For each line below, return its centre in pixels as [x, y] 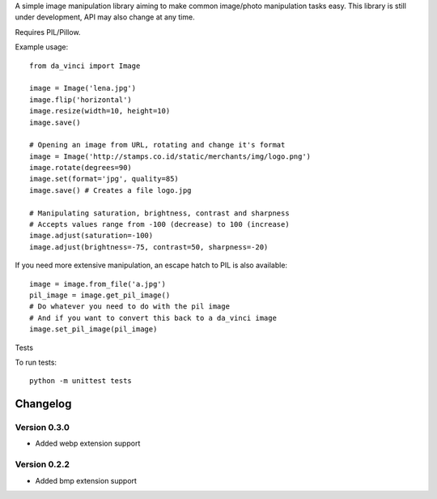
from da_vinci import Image [85, 66]
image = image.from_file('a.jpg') [98, 284]
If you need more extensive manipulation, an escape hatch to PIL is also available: [151, 265]
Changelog [43, 404]
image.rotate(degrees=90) [81, 168]
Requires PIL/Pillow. [48, 32]
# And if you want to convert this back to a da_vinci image [153, 318]
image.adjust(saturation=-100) [91, 236]
